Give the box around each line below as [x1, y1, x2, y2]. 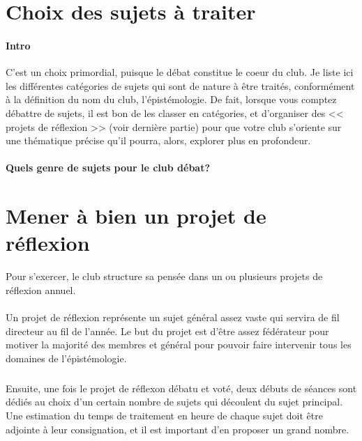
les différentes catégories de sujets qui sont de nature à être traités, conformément [6, 78, 355, 93]
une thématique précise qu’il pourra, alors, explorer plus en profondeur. [6, 133, 311, 148]
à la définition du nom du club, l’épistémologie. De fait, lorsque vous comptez [6, 92, 337, 107]
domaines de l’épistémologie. [6, 350, 127, 365]
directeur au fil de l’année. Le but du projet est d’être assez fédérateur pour [6, 323, 329, 338]
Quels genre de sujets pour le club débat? [6, 160, 211, 175]
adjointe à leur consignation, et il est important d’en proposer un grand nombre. [6, 421, 349, 436]
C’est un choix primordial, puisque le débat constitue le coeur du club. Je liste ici [6, 65, 354, 79]
